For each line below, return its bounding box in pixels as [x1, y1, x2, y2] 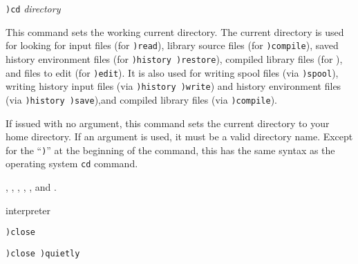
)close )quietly [6, 248, 80, 258]
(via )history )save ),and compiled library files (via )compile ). [6, 92, 278, 106]
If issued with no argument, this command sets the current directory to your [6, 115, 330, 130]
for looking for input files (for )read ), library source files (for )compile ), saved [6, 38, 339, 53]
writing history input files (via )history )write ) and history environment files [6, 79, 341, 93]
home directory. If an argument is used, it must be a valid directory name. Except [6, 129, 353, 144]
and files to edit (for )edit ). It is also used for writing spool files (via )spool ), [6, 65, 339, 79]
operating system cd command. [6, 156, 138, 171]
